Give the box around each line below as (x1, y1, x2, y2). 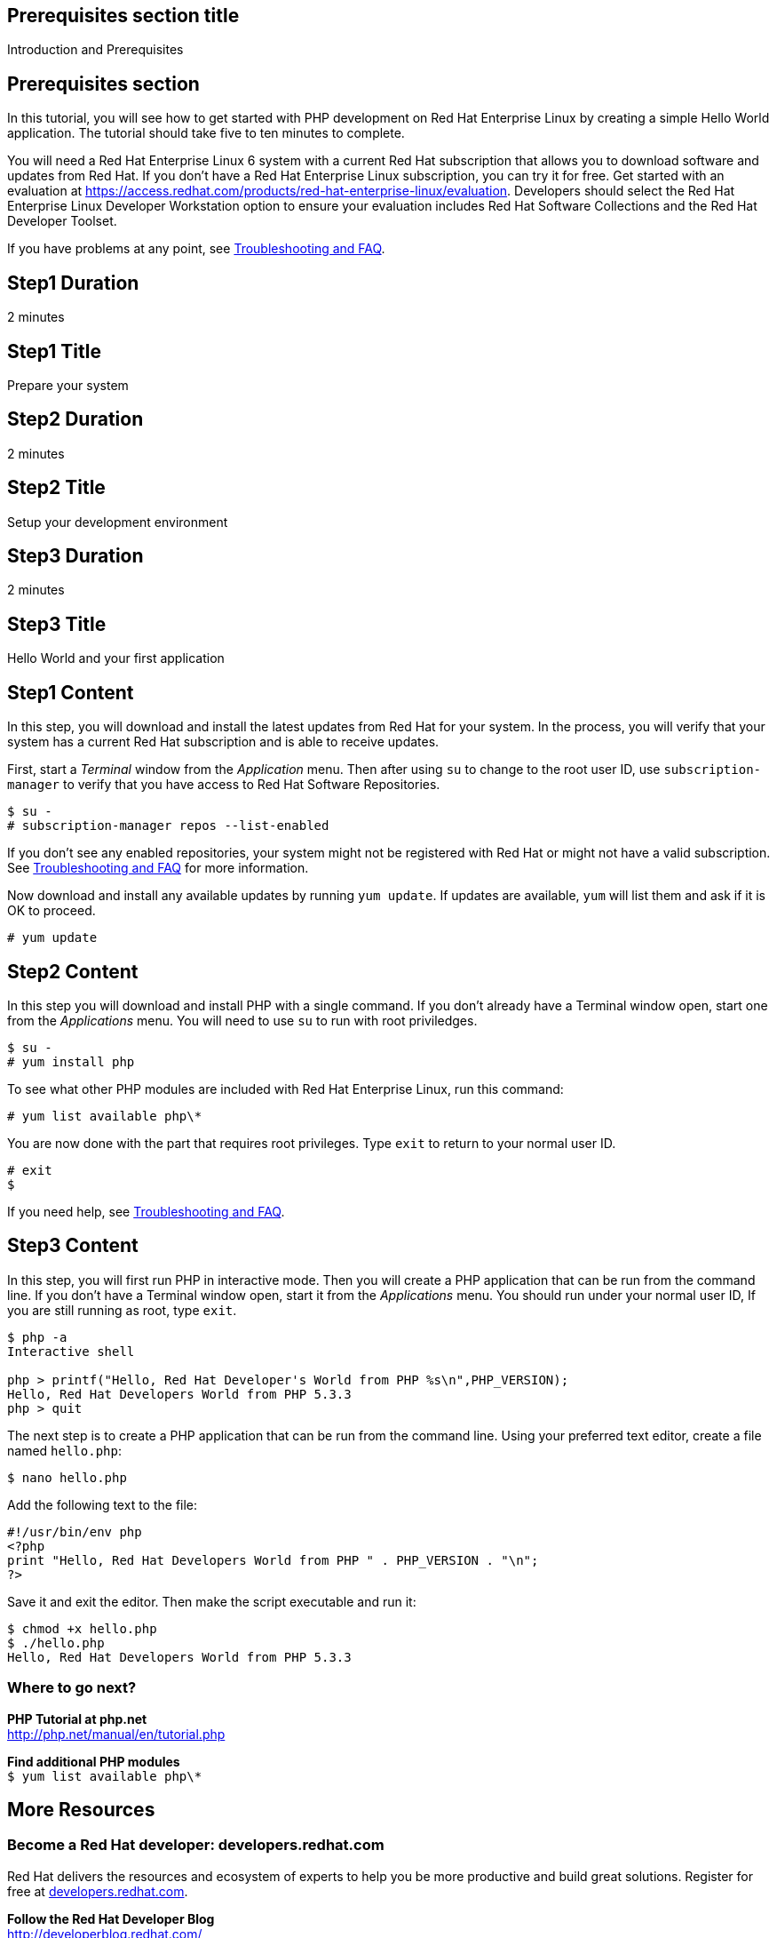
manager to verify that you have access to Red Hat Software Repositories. (7, 777, 440, 793)
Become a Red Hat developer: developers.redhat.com (7, 1836, 385, 1854)
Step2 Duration (7, 408, 144, 431)
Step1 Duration (7, 271, 139, 294)
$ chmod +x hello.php (7, 1621, 157, 1636)
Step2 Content (7, 960, 139, 983)
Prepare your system (7, 377, 129, 393)
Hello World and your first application (7, 650, 225, 666)
